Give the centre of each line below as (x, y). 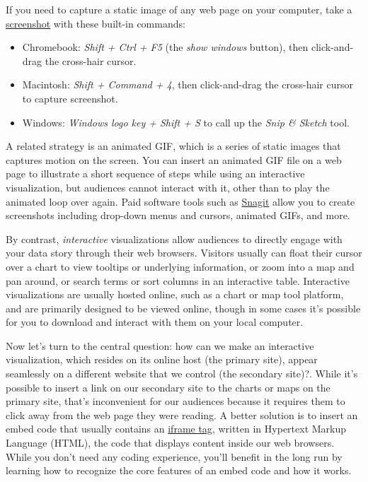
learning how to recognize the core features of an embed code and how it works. (179, 470)
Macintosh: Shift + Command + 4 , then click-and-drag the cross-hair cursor (188, 84)
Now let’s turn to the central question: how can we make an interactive (160, 345)
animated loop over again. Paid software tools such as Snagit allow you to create (180, 201)
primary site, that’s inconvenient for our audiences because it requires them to (176, 401)
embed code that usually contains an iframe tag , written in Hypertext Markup (176, 429)
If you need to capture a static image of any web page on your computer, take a (179, 9)
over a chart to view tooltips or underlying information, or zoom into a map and (180, 266)
